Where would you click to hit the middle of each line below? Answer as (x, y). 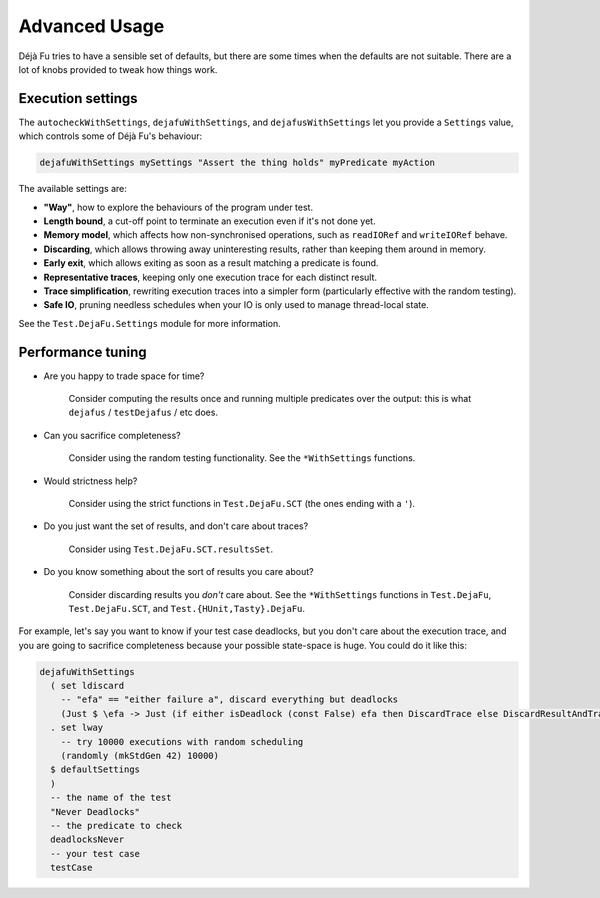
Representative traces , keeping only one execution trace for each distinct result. (210, 277)
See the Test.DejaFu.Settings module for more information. (149, 323)
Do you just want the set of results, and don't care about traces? (176, 526)
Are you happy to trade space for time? (124, 376)
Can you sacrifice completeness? (112, 435)
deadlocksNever (87, 839)
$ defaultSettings (95, 769)
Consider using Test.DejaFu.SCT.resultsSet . (171, 549)
